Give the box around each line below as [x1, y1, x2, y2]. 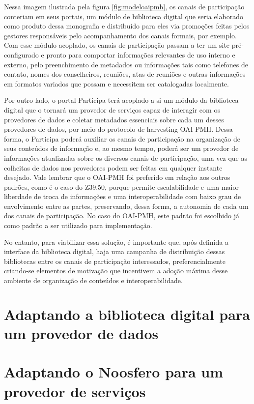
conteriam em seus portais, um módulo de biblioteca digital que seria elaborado [4, 11, 243, 21]
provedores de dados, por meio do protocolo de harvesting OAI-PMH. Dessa [4, 124, 233, 134]
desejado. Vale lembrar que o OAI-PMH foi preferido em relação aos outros [4, 172, 230, 182]
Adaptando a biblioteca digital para [4, 304, 250, 324]
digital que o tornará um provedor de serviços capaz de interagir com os [4, 104, 220, 115]
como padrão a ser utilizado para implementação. [4, 220, 152, 231]
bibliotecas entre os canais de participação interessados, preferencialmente [4, 256, 226, 266]
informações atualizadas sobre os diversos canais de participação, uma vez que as [4, 152, 247, 163]
